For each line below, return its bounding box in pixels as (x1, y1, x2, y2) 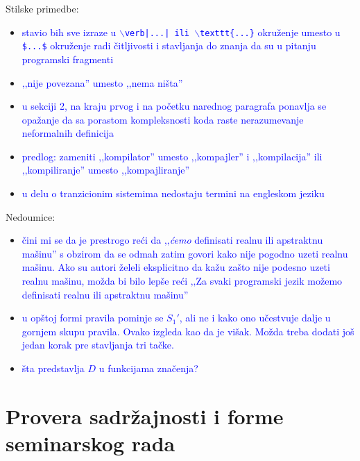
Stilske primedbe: (6, 1, 79, 15)
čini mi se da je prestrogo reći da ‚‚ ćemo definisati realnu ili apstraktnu (22, 233, 323, 247)
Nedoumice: (6, 209, 55, 224)
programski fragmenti (22, 51, 114, 66)
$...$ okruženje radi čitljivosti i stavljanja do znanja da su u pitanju (22, 38, 316, 53)
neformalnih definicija (22, 126, 114, 140)
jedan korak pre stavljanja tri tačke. (22, 337, 174, 352)
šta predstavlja (22, 361, 85, 375)
